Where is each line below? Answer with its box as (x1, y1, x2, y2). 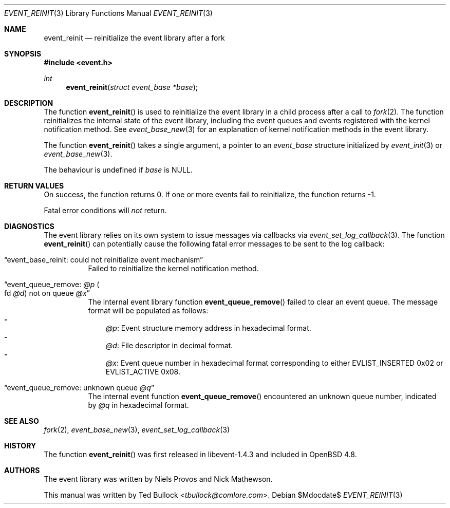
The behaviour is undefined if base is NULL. (44, 165, 193, 174)
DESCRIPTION (4, 99, 53, 107)
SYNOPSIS (4, 49, 42, 58)
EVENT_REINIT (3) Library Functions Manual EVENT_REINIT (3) (4, 9, 213, 17)
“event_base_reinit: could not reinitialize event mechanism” (4, 255, 203, 264)
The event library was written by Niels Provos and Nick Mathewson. (44, 475, 273, 483)
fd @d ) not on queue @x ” (4, 289, 90, 297)
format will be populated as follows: (88, 306, 209, 315)
